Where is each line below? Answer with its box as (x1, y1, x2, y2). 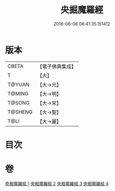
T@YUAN (7, 81, 30, 88)
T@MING (7, 90, 29, 97)
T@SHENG (7, 108, 33, 115)
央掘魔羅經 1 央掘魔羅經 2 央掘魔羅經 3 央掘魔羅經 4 (5, 180, 109, 186)
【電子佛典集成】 (37, 63, 77, 70)
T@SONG (7, 99, 30, 106)
